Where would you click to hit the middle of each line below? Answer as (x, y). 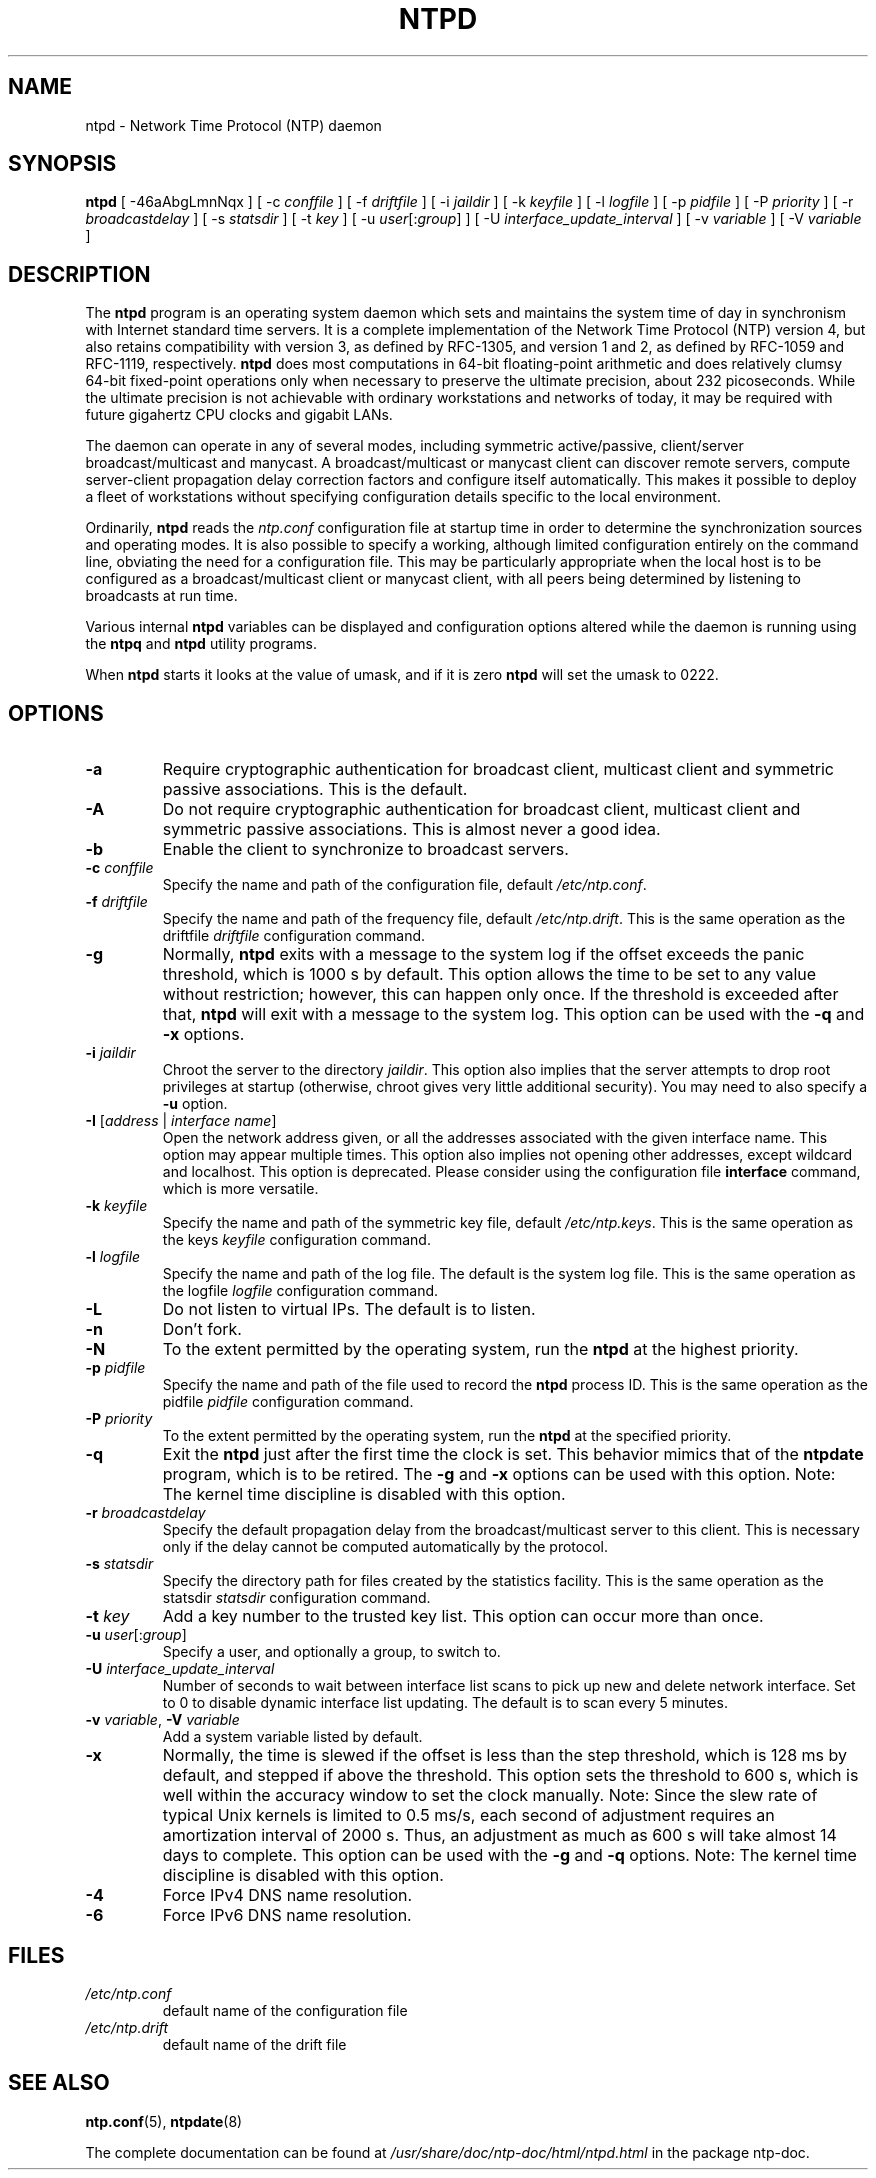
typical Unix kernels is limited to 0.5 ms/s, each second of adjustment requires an (468, 1815)
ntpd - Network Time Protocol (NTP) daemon (233, 125)
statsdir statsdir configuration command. (296, 1598)
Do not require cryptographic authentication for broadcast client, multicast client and (481, 809)
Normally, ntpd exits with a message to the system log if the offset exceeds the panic (483, 954)
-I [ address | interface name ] (181, 1121)
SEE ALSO (59, 2083)
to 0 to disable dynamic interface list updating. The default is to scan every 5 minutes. (445, 1703)
